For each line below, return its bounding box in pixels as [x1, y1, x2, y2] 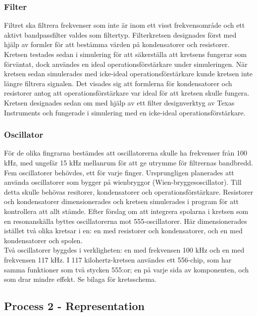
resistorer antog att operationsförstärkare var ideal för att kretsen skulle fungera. [4, 88, 250, 98]
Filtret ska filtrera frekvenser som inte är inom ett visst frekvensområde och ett [4, 20, 245, 30]
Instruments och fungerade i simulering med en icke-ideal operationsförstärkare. [4, 107, 246, 117]
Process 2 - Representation [4, 298, 145, 314]
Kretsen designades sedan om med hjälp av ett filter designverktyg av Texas [4, 97, 235, 107]
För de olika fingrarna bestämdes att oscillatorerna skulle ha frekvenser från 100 [4, 148, 248, 158]
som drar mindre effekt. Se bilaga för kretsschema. [4, 274, 157, 284]
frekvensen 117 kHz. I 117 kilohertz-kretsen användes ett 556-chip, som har [4, 254, 232, 264]
